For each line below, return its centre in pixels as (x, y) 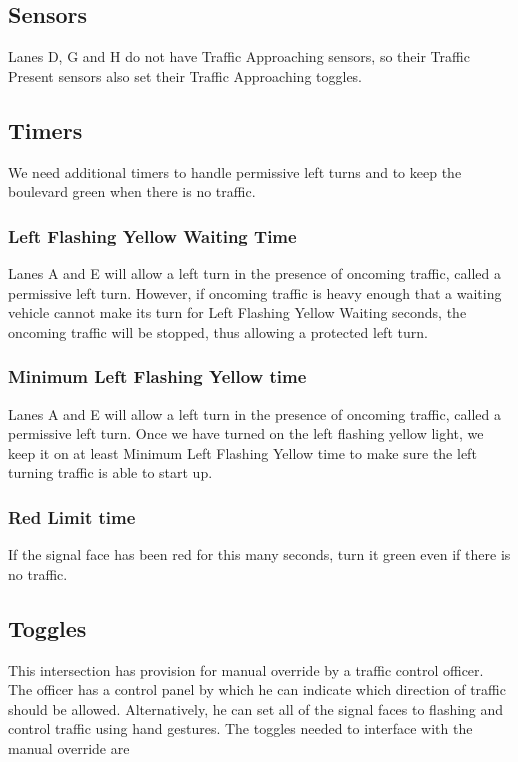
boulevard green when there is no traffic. (132, 191)
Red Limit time (72, 516)
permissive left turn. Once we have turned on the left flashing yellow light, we (246, 433)
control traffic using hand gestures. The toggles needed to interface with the (240, 728)
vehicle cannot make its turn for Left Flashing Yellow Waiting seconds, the (237, 312)
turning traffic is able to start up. (110, 472)
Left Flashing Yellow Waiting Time (152, 235)
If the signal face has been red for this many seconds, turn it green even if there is (259, 554)
